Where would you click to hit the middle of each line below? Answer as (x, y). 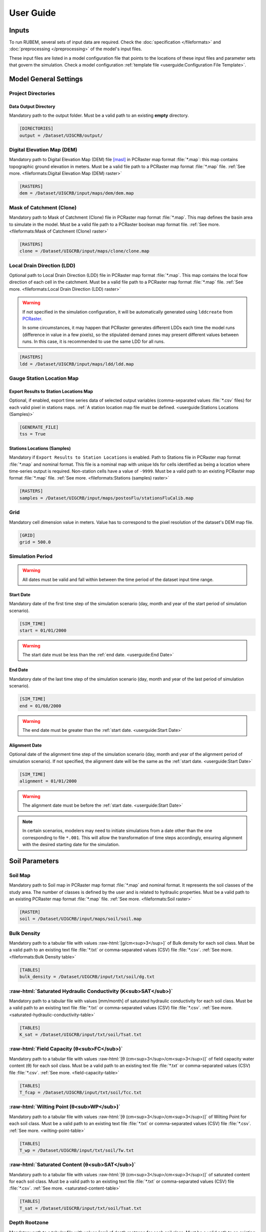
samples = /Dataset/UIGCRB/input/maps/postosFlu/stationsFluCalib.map (107, 498)
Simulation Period (31, 556)
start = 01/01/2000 (43, 631)
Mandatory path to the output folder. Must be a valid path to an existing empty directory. (99, 115)
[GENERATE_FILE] (39, 427)
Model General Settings (46, 79)
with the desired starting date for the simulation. (71, 845)
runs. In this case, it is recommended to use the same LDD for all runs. (94, 342)
